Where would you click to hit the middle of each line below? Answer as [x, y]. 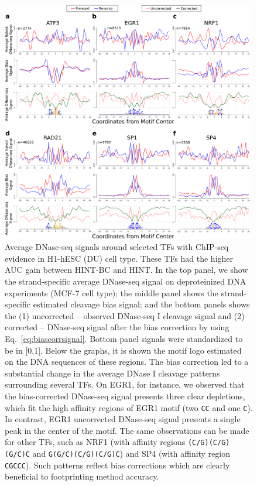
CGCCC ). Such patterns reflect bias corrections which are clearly [117, 465]
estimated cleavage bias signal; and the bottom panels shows [141, 304]
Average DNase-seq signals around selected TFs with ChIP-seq [117, 247]
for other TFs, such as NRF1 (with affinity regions [95, 442]
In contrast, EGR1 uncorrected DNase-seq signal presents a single [123, 419]
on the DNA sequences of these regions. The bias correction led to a [127, 362]
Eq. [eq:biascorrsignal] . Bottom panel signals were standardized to [124, 338]
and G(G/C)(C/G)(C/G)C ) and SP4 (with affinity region [131, 454]
